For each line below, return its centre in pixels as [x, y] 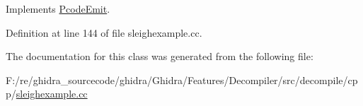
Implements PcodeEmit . [58, 8]
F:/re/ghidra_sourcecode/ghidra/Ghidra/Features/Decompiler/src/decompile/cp [182, 79]
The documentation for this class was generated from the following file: [160, 56]
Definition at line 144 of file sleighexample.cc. [104, 32]
